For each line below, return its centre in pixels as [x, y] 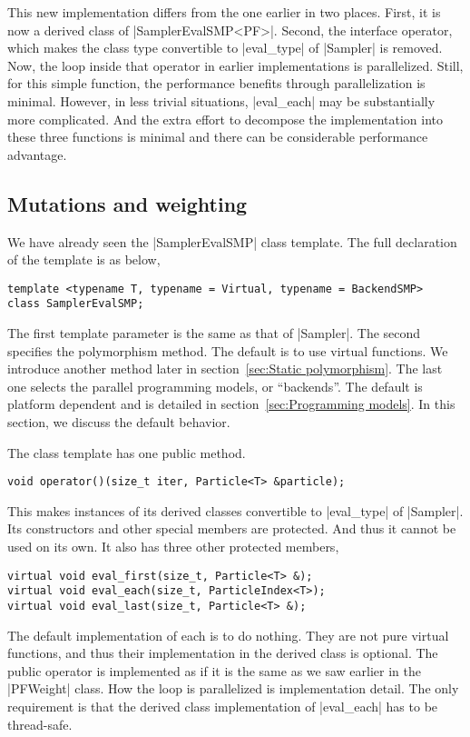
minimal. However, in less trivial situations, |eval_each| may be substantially [221, 100]
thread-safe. [40, 724]
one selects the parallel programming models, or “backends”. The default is [215, 386]
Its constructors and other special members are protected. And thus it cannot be [232, 528]
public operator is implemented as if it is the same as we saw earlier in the [214, 670]
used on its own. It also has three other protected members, [173, 547]
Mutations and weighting [127, 203]
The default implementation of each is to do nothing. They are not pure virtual [228, 635]
